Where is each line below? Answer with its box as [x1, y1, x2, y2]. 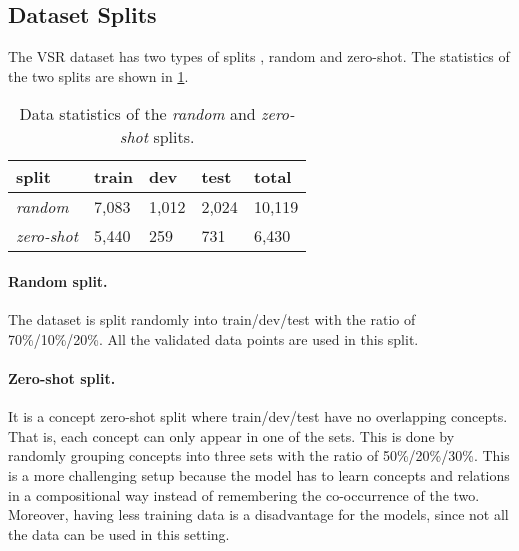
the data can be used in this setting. [8, 523, 230, 544]
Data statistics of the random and [19, 102, 256, 126]
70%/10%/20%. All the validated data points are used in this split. [8, 328, 419, 349]
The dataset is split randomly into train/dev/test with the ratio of [8, 309, 416, 330]
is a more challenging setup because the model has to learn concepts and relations [8, 464, 510, 485]
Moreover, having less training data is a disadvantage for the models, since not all [8, 504, 509, 525]
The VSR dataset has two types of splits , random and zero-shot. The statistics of [8, 46, 510, 67]
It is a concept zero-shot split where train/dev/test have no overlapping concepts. [8, 406, 508, 427]
